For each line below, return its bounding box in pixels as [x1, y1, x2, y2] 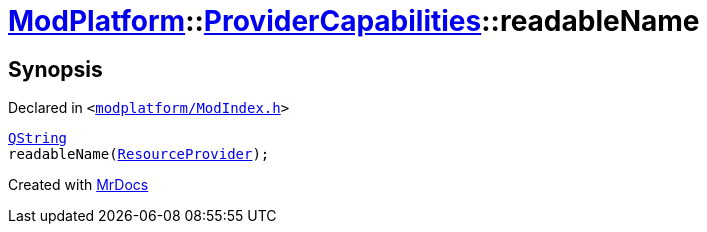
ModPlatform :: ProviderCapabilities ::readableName [8, 4, 700, 38]
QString [8, 130, 68, 147]
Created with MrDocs [8, 176, 149, 194]
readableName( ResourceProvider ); [8, 146, 270, 163]
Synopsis [8, 56, 103, 82]
